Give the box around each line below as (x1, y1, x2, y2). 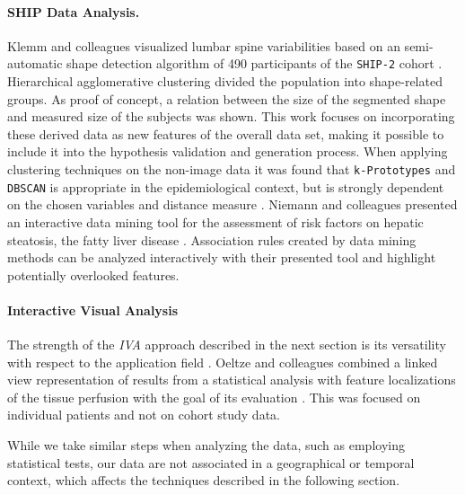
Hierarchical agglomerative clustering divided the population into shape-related (7, 72, 443, 91)
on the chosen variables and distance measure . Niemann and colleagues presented (7, 195, 458, 214)
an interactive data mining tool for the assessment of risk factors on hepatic (7, 212, 424, 231)
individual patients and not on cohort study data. (7, 405, 280, 424)
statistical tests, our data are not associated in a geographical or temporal (7, 453, 415, 472)
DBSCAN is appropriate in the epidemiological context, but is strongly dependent (7, 177, 444, 196)
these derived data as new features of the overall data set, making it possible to (7, 124, 444, 143)
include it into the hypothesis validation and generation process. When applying (7, 142, 448, 161)
